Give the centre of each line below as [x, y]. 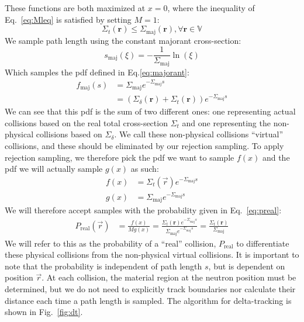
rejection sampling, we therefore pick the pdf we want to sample [120, 157]
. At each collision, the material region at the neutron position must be [169, 277]
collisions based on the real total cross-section [86, 122]
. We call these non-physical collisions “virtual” [198, 134]
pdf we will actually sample [54, 169]
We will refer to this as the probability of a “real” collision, [110, 243]
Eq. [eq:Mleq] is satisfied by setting [68, 19]
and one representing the [226, 122]
